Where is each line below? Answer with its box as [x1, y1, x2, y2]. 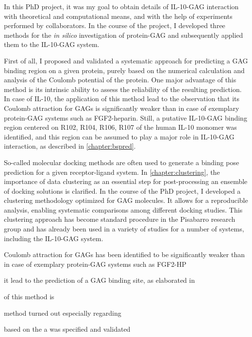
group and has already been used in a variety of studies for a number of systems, [4, 224, 244, 234]
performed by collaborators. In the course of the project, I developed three [4, 20, 225, 31]
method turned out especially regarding [4, 307, 121, 318]
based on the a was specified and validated [4, 324, 131, 334]
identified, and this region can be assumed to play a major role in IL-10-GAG [4, 131, 235, 141]
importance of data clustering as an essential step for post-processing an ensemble [4, 176, 248, 186]
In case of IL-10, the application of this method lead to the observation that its [4, 93, 240, 104]
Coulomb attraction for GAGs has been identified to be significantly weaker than [4, 249, 245, 260]
